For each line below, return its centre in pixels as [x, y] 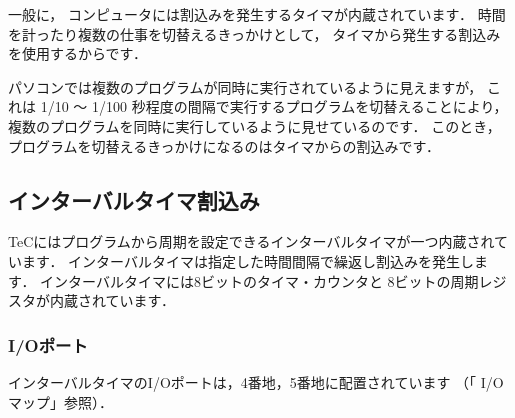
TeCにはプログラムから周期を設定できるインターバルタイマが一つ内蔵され [251, 241]
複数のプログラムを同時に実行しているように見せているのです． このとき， [254, 125]
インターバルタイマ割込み [134, 199]
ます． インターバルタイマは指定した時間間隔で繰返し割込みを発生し [247, 260]
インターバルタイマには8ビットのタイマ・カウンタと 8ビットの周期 [259, 280]
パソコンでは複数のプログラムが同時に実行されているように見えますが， [245, 86]
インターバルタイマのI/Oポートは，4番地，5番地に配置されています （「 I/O [256, 381]
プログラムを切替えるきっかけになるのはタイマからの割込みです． [224, 145]
